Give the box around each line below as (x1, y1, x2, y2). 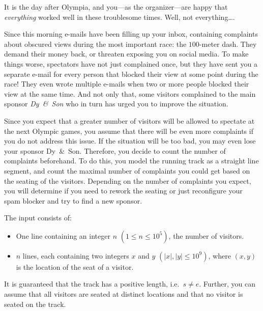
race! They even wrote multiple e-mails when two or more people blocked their (4, 78, 249, 89)
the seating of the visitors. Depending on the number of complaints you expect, (4, 175, 251, 186)
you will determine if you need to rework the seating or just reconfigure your (4, 185, 243, 196)
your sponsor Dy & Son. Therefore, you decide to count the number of (4, 145, 226, 156)
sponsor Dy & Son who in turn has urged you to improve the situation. (4, 98, 228, 109)
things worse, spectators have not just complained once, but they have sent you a (4, 58, 257, 69)
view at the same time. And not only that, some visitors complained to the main (4, 88, 256, 99)
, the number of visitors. (168, 230, 244, 241)
